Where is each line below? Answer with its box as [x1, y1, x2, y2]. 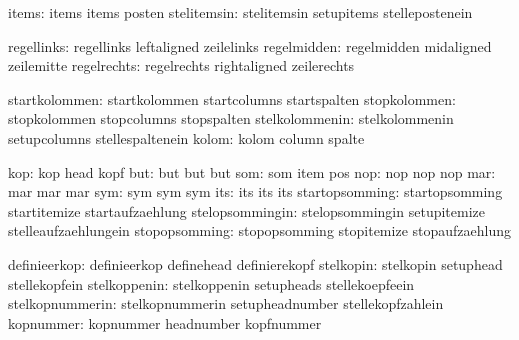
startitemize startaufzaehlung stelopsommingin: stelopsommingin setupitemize [8, 200, 485, 221]
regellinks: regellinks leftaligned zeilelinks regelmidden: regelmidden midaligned [8, 35, 492, 56]
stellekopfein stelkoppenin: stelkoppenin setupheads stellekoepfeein [8, 273, 415, 294]
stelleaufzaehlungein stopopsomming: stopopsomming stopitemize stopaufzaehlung [8, 220, 512, 241]
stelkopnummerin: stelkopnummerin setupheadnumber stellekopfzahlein [8, 293, 444, 314]
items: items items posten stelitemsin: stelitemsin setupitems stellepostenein [8, 2, 473, 22]
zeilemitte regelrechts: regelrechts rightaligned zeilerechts [8, 55, 355, 76]
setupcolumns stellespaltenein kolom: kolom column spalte [8, 127, 365, 148]
